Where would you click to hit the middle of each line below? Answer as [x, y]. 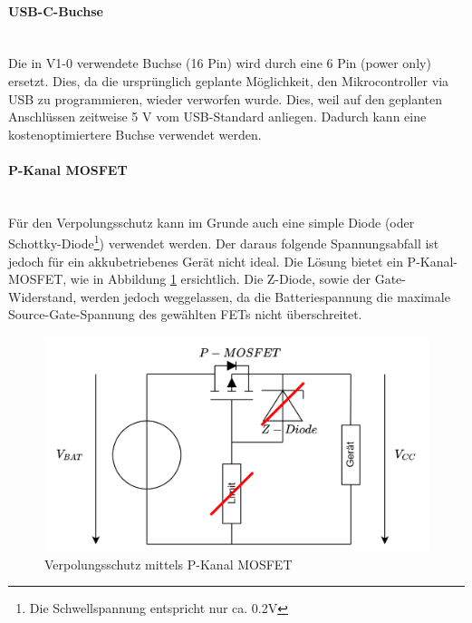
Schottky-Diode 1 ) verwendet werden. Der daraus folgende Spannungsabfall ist [224, 242]
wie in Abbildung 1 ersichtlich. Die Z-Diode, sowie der [221, 279]
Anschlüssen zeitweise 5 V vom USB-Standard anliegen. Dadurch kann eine [217, 117]
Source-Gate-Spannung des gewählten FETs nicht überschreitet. [185, 314]
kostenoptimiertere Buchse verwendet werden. [135, 134]
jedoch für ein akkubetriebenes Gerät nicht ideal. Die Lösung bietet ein [206, 261]
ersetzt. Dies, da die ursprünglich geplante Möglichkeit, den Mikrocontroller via [229, 80]
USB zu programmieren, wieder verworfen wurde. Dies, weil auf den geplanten [226, 98]
